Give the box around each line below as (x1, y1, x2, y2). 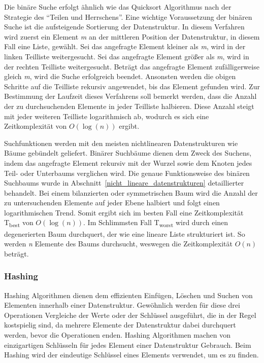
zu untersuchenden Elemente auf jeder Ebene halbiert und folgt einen (4, 197, 220, 208)
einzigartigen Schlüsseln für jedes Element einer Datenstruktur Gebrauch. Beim (4, 339, 251, 350)
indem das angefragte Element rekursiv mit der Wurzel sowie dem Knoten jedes (4, 157, 252, 168)
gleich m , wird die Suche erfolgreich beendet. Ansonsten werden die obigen (4, 71, 236, 82)
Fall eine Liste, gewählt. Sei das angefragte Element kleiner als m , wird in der (4, 41, 246, 52)
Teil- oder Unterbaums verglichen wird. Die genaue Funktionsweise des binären (4, 167, 250, 178)
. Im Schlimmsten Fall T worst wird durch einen (83, 217, 228, 229)
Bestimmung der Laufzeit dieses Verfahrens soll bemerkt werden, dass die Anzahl (4, 91, 257, 101)
